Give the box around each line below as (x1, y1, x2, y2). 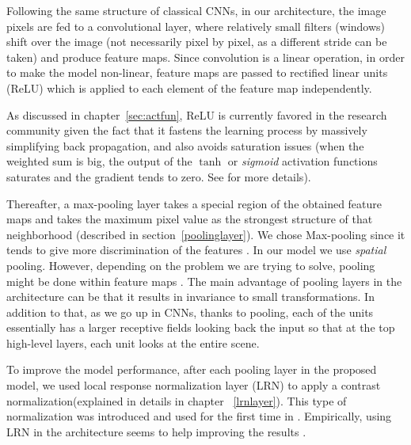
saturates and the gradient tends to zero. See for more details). (6, 168, 311, 184)
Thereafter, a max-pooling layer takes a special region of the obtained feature (6, 195, 382, 211)
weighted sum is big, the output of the (6, 153, 192, 169)
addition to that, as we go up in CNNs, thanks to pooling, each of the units (6, 303, 374, 320)
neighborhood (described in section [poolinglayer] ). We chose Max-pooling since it (6, 226, 405, 242)
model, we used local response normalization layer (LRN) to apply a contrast (6, 377, 381, 394)
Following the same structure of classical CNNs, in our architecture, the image (6, 2, 386, 18)
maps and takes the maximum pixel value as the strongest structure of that (6, 211, 373, 227)
